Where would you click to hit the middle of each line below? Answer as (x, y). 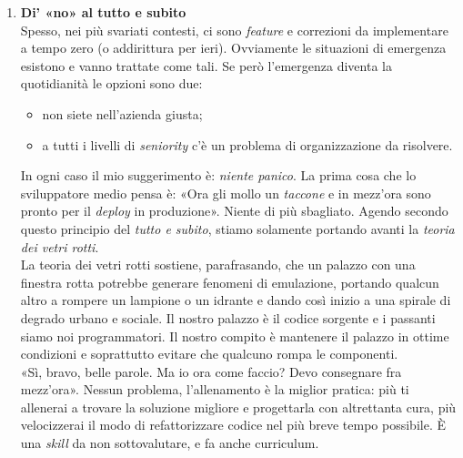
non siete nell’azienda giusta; (122, 113)
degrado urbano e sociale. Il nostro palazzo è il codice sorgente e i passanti (228, 317)
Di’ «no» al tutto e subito (103, 12)
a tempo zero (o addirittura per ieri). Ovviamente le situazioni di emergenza (233, 48)
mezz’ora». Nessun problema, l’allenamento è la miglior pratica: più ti (215, 389)
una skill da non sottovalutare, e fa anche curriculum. (170, 443)
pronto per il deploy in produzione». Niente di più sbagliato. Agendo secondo (234, 211)
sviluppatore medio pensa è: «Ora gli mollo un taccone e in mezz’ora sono (226, 193)
